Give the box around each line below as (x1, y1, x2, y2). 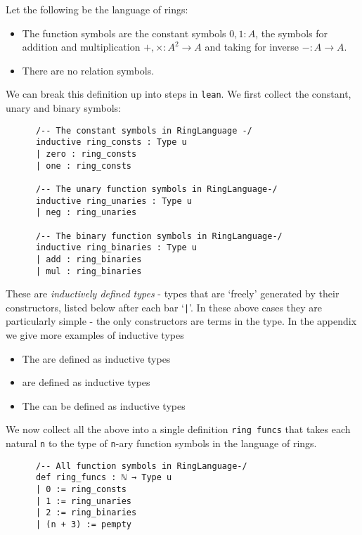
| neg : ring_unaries (35, 207, 137, 218)
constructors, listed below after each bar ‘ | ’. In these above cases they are (6, 299, 322, 314)
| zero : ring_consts (35, 148, 137, 159)
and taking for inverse (205, 39, 299, 54)
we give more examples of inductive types (6, 328, 184, 342)
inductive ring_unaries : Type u (35, 195, 192, 206)
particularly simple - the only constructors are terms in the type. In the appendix (6, 314, 357, 328)
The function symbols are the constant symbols (22, 25, 226, 40)
